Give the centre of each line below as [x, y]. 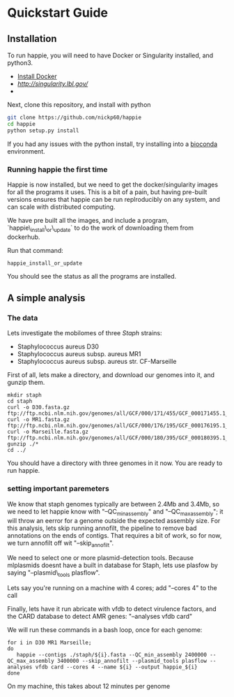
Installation [32, 39]
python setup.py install [43, 131]
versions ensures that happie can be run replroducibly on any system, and [114, 199]
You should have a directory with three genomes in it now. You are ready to [115, 463]
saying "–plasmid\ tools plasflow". [54, 574]
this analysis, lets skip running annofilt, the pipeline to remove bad [102, 528]
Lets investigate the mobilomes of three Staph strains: [85, 333]
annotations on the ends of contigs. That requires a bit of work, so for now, [115, 535]
